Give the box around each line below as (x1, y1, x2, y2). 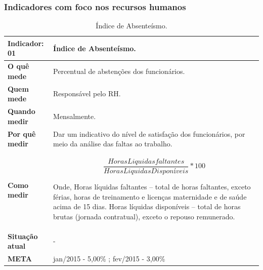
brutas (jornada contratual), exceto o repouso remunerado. (53, 211, 235, 221)
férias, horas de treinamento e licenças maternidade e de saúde (53, 191, 247, 202)
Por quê (8, 128, 36, 139)
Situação (8, 230, 38, 241)
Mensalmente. (53, 110, 96, 121)
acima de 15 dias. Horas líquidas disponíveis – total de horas (53, 201, 241, 212)
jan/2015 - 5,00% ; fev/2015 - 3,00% (53, 253, 165, 264)
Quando (8, 106, 35, 117)
